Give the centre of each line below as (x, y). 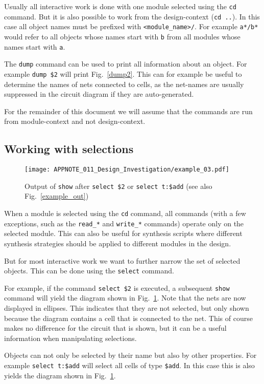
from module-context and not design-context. (75, 121)
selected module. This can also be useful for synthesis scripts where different (123, 233)
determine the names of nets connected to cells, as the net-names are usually (124, 84)
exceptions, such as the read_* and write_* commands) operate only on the (124, 223)
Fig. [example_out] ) (57, 196)
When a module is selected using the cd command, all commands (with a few (125, 213)
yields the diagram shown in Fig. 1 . (60, 375)
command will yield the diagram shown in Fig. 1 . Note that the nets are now (125, 298)
